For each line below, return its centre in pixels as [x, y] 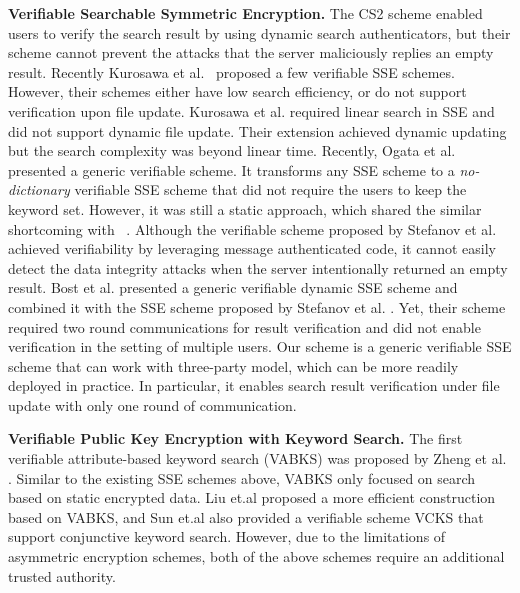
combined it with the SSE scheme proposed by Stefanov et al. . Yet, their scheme [257, 306]
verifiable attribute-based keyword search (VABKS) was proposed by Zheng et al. [257, 458]
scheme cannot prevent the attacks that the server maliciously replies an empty [251, 52]
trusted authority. [62, 575]
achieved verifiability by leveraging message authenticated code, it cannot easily [252, 248]
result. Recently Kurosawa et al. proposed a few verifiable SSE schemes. [231, 71]
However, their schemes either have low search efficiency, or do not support [237, 91]
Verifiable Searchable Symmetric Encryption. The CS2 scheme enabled [245, 13]
